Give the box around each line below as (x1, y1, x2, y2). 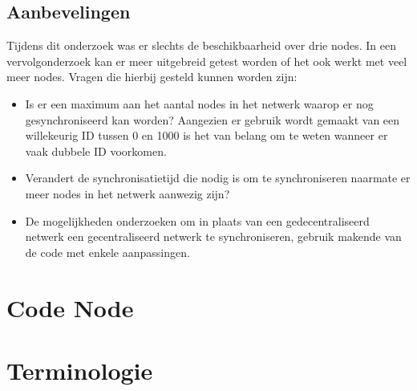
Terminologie (6, 353, 153, 386)
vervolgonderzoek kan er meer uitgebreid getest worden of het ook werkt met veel (6, 52, 407, 69)
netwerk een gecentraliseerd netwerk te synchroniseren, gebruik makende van (25, 228, 402, 245)
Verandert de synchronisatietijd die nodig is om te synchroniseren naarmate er (25, 169, 411, 186)
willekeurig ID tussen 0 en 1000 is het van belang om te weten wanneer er (25, 127, 388, 144)
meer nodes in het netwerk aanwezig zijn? (25, 185, 230, 202)
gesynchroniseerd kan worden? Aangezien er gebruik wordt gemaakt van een (25, 111, 400, 128)
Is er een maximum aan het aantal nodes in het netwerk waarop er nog (25, 95, 374, 112)
